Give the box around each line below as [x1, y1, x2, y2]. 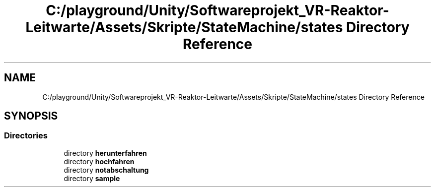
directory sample [64, 174, 120, 183]
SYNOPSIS [4, 110, 58, 123]
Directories [4, 130, 48, 141]
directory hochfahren [64, 157, 135, 166]
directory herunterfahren [64, 148, 147, 157]
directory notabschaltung [64, 165, 149, 174]
